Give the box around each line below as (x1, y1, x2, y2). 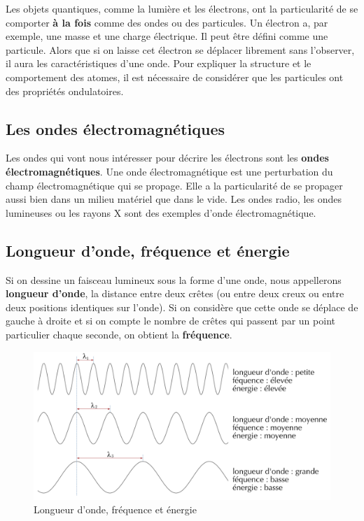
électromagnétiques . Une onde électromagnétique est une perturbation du (6, 164, 333, 178)
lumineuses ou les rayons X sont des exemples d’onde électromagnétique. (6, 205, 316, 220)
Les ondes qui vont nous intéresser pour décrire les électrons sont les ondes (6, 150, 329, 165)
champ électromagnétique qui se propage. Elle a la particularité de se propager (6, 178, 343, 192)
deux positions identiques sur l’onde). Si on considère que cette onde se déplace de (6, 299, 358, 314)
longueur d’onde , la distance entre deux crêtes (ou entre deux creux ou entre (6, 286, 344, 301)
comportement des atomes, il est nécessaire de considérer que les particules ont (6, 69, 344, 84)
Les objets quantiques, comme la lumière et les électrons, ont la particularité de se (6, 1, 358, 15)
